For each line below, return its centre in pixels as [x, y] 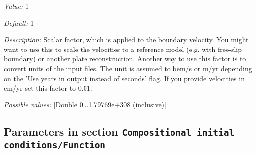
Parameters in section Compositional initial [119, 131]
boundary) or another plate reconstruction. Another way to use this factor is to [125, 59]
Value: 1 [16, 6]
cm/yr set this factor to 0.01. [48, 88]
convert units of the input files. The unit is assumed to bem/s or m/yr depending [128, 68]
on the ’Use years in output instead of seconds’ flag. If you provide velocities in [124, 78]
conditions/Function [55, 145]
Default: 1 [19, 23]
